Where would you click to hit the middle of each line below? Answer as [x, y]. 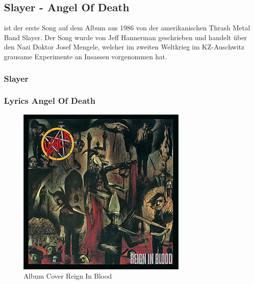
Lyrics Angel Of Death [50, 101]
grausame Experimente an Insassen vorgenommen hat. [86, 56]
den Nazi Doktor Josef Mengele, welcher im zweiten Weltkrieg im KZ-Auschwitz [124, 47]
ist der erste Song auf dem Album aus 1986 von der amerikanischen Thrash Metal [127, 28]
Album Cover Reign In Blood [68, 276]
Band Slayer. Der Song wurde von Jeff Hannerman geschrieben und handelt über [126, 37]
